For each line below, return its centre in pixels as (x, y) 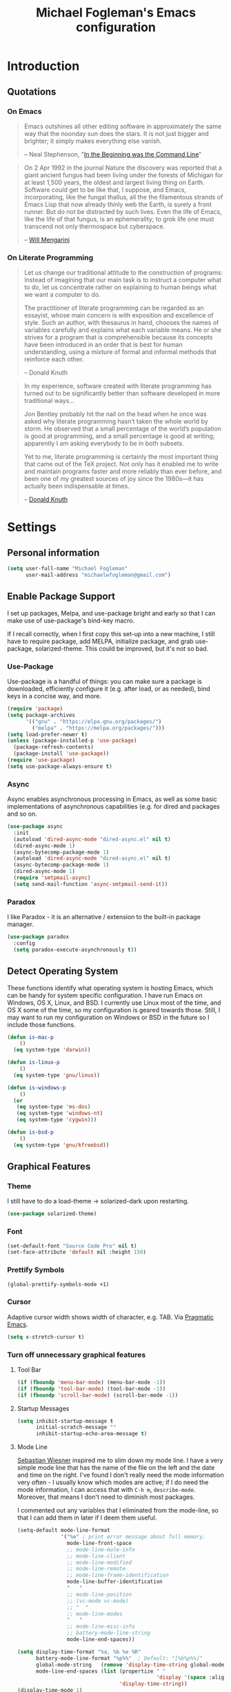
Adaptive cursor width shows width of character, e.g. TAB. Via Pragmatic (111, 1317)
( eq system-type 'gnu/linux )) (57, 1075)
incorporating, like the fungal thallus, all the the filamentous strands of (123, 197)
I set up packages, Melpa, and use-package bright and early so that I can (111, 613)
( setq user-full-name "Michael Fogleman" (68, 569)
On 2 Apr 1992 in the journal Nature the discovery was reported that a (123, 168)
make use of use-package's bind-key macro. (71, 620)
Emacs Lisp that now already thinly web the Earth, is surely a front (118, 204)
